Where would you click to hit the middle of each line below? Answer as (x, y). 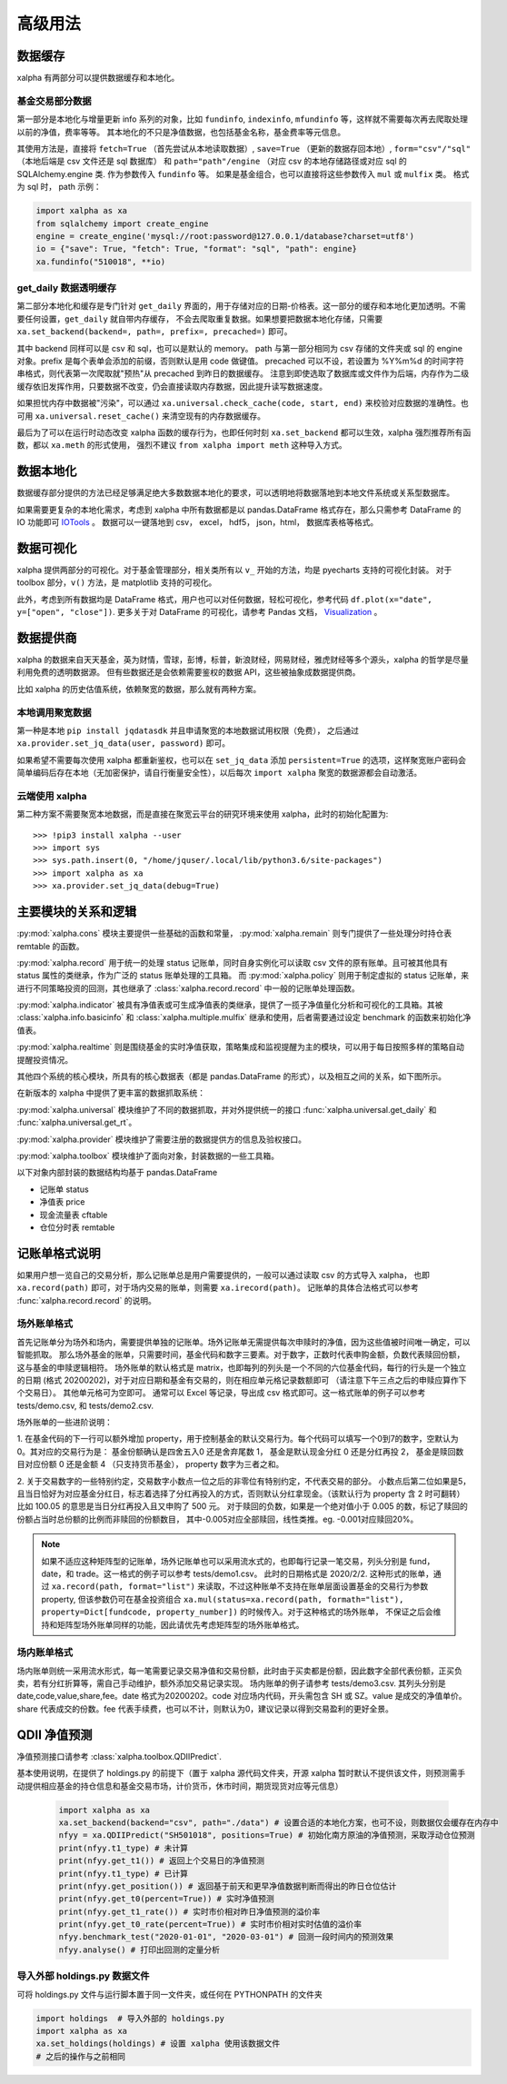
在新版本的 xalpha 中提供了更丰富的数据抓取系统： (111, 1093)
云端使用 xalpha (52, 796)
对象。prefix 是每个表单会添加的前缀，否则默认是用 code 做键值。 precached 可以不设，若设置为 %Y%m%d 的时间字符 (241, 361)
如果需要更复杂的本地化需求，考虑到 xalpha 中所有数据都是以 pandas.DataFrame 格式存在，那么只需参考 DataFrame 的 (239, 510)
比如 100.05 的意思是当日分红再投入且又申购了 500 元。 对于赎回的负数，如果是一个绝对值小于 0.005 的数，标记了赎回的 (242, 1506)
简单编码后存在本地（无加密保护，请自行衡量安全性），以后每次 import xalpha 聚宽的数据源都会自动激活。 (219, 773)
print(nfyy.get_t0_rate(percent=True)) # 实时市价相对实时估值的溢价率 (210, 1925)
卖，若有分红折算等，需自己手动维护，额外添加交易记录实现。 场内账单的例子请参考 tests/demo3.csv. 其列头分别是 (232, 1683)
